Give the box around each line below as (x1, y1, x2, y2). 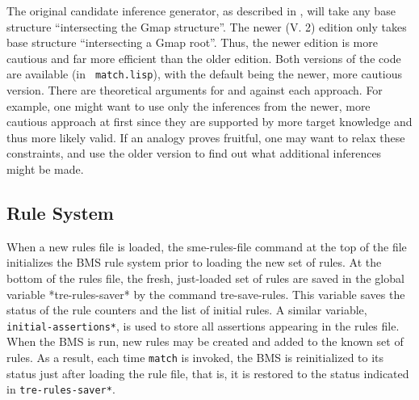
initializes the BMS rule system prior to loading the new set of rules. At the (6, 254, 382, 271)
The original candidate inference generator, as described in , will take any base (6, 2, 396, 19)
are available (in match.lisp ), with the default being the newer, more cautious (6, 65, 403, 82)
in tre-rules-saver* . (6, 381, 115, 398)
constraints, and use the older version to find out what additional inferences (6, 145, 382, 162)
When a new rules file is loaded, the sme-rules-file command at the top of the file (6, 238, 407, 255)
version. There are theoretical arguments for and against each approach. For (6, 82, 383, 99)
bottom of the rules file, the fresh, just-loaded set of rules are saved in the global (6, 269, 404, 286)
